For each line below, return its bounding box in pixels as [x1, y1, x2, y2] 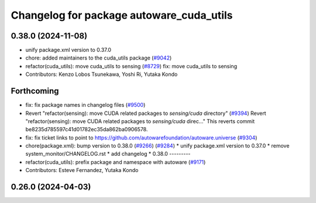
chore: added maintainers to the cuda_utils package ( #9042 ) [25, 54, 172, 61]
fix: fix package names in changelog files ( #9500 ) [25, 101, 146, 108]
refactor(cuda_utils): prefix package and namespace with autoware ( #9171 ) [25, 158, 206, 166]
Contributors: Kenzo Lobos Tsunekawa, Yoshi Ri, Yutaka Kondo [25, 71, 178, 78]
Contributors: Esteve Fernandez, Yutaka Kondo [25, 167, 139, 174]
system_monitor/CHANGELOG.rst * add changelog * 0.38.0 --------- [25, 150, 191, 157]
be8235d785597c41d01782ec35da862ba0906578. [25, 126, 148, 133]
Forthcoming [11, 86, 59, 96]
